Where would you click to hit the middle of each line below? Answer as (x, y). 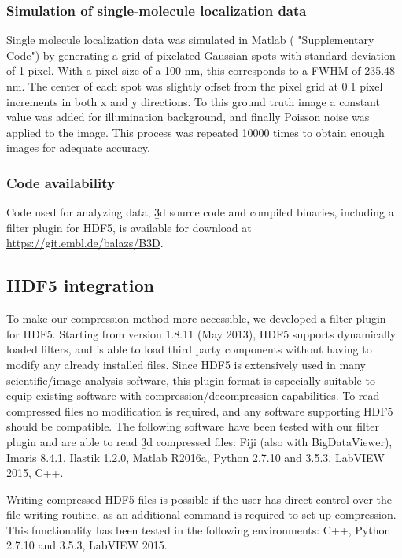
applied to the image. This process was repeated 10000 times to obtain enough (195, 132)
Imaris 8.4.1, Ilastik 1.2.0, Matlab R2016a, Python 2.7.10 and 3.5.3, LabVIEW (195, 457)
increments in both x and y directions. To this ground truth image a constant (193, 101)
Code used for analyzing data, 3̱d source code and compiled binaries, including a (200, 212)
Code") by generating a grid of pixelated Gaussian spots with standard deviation (201, 55)
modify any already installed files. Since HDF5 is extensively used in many (186, 364)
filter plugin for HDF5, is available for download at (129, 227)
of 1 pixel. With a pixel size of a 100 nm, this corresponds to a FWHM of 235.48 (201, 70)
